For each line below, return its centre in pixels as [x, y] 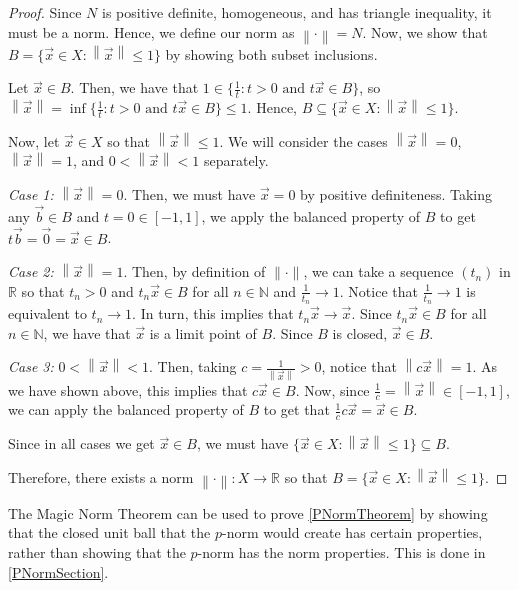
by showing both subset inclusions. [271, 53]
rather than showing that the [97, 552]
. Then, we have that [134, 87]
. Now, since [332, 389]
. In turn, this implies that [213, 313]
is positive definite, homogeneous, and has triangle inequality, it [297, 12]
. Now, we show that [425, 31]
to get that [296, 409]
